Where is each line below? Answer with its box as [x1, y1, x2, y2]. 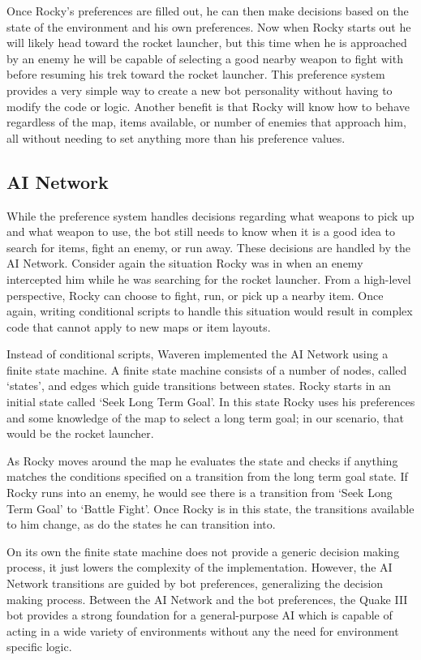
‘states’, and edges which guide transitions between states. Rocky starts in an [6, 377, 391, 394]
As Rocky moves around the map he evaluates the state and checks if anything [6, 452, 398, 469]
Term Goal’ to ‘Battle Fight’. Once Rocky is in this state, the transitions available [6, 499, 415, 516]
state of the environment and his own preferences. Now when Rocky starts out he [6, 18, 411, 35]
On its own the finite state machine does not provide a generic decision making [6, 542, 400, 559]
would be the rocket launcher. [6, 425, 154, 442]
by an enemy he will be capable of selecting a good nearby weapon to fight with [6, 49, 403, 66]
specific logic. [6, 638, 72, 655]
